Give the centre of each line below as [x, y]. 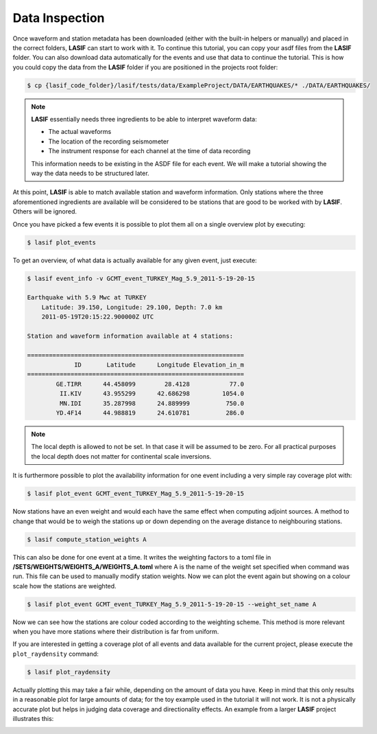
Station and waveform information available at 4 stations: [130, 336]
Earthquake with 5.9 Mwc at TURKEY [87, 298]
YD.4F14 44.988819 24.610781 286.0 [150, 413]
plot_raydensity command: [56, 654]
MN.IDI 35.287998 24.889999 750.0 [152, 403]
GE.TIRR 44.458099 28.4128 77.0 [150, 384]
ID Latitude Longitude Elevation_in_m [159, 365]
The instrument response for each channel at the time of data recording [149, 151]
